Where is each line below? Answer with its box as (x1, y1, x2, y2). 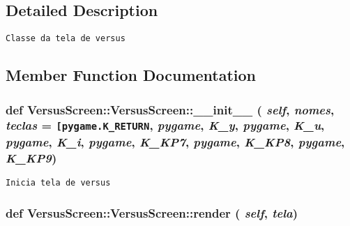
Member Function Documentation (6, 64, 257, 86)
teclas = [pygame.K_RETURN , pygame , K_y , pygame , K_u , (6, 116, 325, 134)
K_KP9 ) (6, 149, 57, 166)
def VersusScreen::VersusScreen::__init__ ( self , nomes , (6, 100, 335, 118)
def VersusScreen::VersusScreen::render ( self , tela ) (6, 204, 298, 221)
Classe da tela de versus (6, 33, 125, 44)
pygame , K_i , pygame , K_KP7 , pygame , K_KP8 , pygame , (6, 133, 345, 150)
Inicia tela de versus (6, 178, 111, 188)
